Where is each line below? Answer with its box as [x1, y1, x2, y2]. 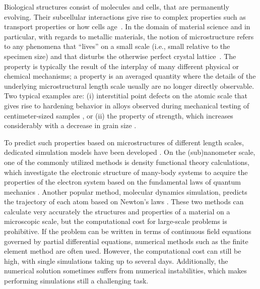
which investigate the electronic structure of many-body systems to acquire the [4, 166, 248, 177]
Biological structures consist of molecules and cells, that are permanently [4, 2, 229, 12]
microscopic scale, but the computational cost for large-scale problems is [4, 216, 227, 226]
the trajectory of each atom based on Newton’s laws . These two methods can [4, 196, 244, 207]
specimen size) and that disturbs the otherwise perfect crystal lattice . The [4, 50, 236, 61]
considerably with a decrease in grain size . [4, 120, 137, 131]
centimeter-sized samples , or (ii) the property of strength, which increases [4, 110, 233, 121]
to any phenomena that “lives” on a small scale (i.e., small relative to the [4, 41, 230, 51]
